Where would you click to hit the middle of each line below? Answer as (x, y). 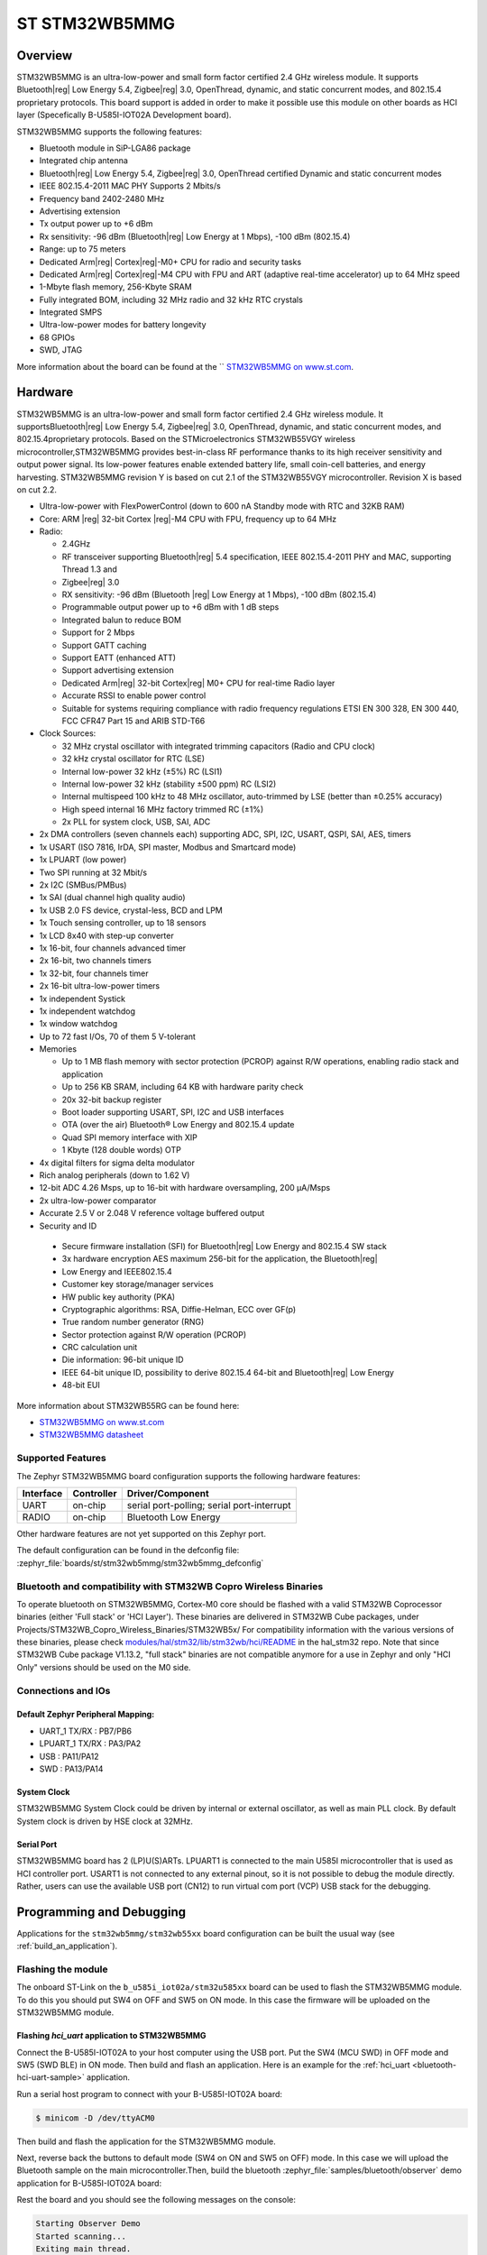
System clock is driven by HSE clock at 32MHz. (105, 1821)
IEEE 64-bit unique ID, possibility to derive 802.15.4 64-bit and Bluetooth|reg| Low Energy (228, 1372)
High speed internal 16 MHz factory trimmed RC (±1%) (163, 809)
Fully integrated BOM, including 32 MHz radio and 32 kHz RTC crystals (171, 299)
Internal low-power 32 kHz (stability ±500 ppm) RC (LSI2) (169, 784)
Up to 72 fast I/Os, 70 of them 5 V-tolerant (117, 1036)
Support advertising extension (118, 670)
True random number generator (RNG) (133, 1322)
